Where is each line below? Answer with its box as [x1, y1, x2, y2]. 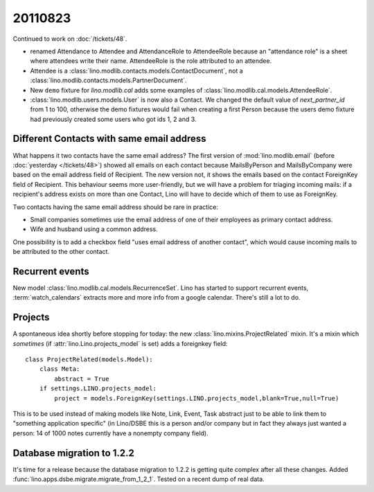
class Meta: [39, 365, 80, 373]
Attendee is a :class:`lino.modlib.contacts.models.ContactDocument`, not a [30, 66, 244, 75]
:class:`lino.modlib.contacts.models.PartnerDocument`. [30, 76, 187, 84]
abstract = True [54, 374, 109, 383]
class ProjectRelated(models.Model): [25, 356, 154, 363]
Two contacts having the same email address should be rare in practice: [12, 203, 218, 211]
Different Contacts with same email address [12, 133, 207, 145]
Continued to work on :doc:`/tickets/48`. [12, 35, 127, 43]
